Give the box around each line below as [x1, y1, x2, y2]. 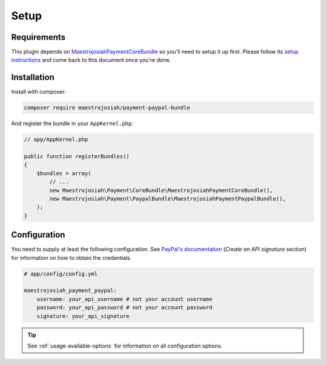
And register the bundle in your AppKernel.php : [11, 120, 133, 127]
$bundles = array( [36, 170, 91, 176]
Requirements [11, 32, 66, 42]
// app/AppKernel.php [24, 136, 88, 143]
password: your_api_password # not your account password [36, 304, 213, 311]
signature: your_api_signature [36, 312, 130, 320]
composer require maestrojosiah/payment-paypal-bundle [24, 105, 190, 111]
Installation [11, 73, 54, 83]
